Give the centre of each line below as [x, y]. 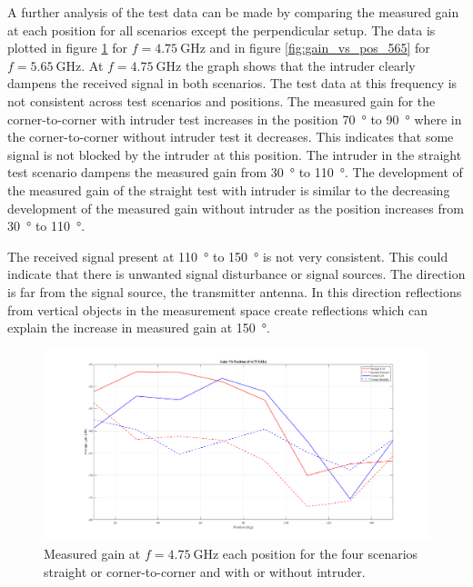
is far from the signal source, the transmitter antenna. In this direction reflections [235, 291]
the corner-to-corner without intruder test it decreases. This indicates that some [231, 137]
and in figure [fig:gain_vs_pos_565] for [320, 48]
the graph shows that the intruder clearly [300, 65]
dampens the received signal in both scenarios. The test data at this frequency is [232, 83]
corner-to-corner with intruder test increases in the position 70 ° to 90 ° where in [235, 119]
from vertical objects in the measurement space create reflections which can [218, 309]
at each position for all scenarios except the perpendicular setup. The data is [221, 30]
